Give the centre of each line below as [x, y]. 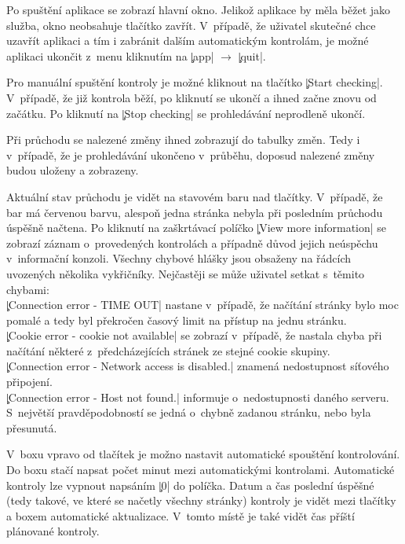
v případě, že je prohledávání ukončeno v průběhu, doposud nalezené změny [191, 154]
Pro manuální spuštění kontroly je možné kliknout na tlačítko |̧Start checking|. [195, 82]
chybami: [28, 289]
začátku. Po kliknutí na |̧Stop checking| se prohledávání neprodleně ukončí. [186, 113]
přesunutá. [32, 427]
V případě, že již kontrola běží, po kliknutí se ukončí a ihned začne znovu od [192, 97]
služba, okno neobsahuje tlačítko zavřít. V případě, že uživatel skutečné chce [191, 25]
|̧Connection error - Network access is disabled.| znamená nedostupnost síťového [198, 366]
